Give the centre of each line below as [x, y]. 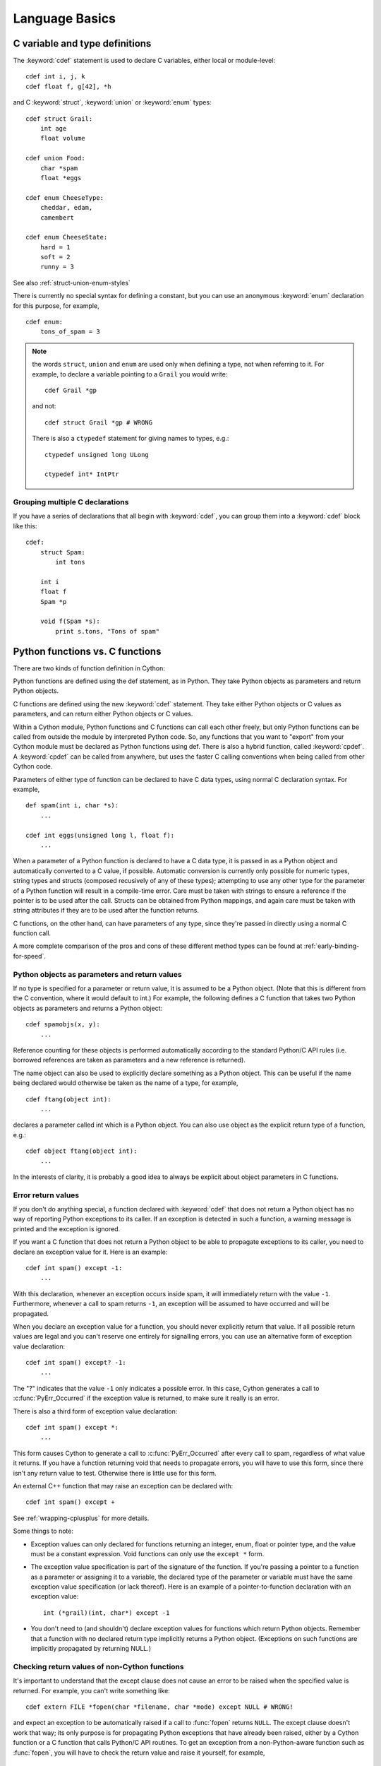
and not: [44, 406]
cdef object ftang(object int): [81, 1151]
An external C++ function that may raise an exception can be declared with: [123, 1486]
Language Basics [65, 18]
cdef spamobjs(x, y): [63, 1025]
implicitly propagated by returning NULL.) [91, 1649]
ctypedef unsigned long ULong [97, 455]
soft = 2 [55, 257]
